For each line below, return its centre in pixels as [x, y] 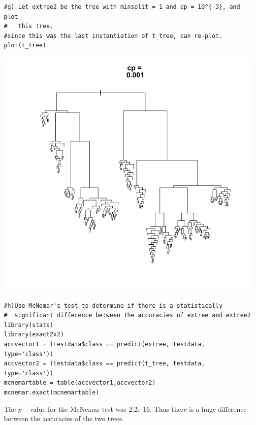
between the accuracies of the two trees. [64, 418]
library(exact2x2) [34, 335]
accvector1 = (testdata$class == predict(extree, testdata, [105, 344]
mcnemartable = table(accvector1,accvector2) [80, 383]
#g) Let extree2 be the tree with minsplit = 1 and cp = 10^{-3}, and [122, 7]
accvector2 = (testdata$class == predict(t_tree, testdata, [105, 364]
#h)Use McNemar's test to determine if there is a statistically [113, 306]
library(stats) [29, 325]
